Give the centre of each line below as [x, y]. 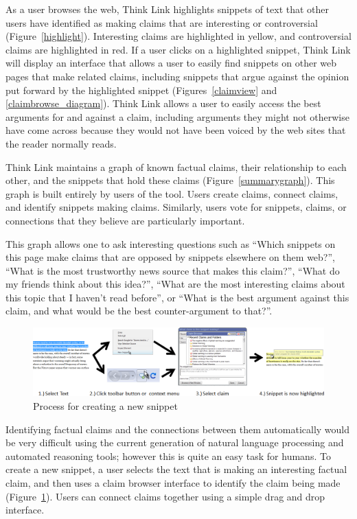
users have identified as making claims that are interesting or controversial [162, 22]
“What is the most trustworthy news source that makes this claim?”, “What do [173, 270]
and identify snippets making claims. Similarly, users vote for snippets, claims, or [176, 207]
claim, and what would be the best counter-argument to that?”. [139, 311]
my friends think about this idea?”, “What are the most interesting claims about [175, 284]
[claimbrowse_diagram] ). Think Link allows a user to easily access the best [163, 103]
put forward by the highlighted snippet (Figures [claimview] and [141, 90]
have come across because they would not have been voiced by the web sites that [176, 130]
